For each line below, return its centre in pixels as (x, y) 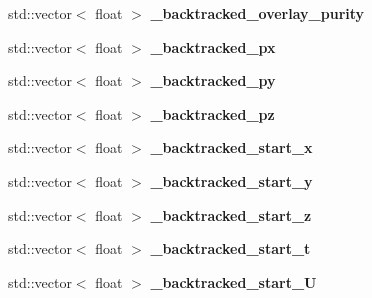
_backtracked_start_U (233, 281)
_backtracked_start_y (231, 180)
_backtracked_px (213, 46)
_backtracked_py (213, 80)
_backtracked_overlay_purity (257, 13)
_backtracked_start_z (231, 214)
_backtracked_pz (212, 113)
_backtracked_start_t (230, 248)
